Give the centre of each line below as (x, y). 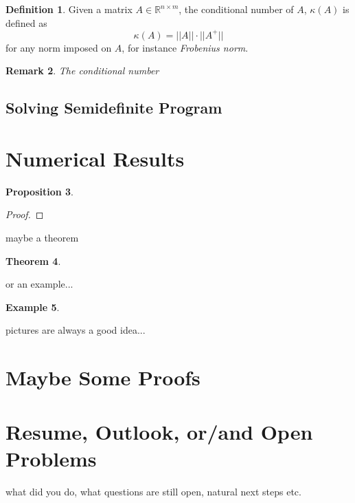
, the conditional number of (236, 9)
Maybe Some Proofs (103, 377)
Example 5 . (33, 307)
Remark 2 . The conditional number (82, 71)
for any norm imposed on (59, 47)
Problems (51, 458)
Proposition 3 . (39, 191)
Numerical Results (95, 158)
